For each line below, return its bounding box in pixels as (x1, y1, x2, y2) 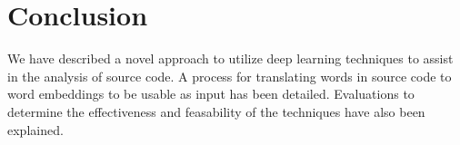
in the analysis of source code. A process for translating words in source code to (7, 66, 452, 85)
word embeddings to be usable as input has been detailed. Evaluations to (7, 84, 415, 103)
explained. (7, 120, 64, 139)
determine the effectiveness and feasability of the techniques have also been (7, 101, 425, 121)
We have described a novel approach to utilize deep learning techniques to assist (7, 49, 454, 68)
